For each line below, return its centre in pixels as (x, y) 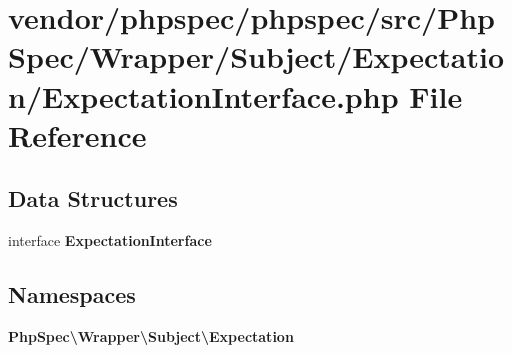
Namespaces (72, 294)
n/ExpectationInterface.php (203, 95)
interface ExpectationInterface (110, 240)
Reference (77, 134)
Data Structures (93, 198)
